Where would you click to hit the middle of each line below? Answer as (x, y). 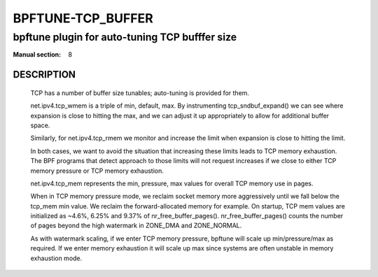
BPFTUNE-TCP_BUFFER (83, 18)
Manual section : (37, 55)
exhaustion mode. (56, 258)
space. (40, 125)
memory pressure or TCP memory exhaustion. (97, 171)
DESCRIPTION (44, 74)
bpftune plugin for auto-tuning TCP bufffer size (125, 37)
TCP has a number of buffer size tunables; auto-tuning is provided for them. (140, 93)
